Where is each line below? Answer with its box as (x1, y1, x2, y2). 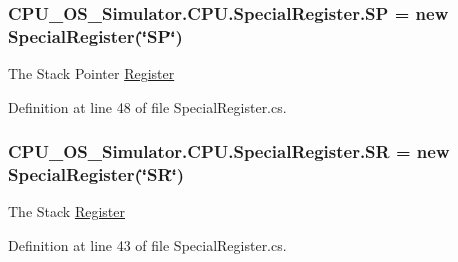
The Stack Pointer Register (8, 63, 175, 84)
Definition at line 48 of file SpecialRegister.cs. (8, 96, 287, 117)
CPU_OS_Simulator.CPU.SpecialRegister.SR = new (8, 139, 450, 164)
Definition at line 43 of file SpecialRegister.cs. (8, 235, 287, 256)
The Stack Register (8, 201, 125, 222)
